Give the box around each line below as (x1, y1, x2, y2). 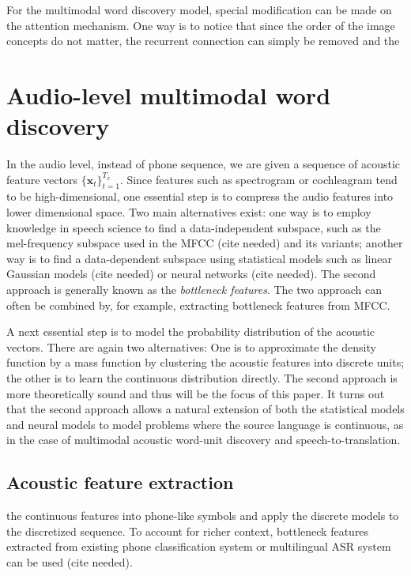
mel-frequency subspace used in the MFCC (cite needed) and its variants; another (6, 235, 403, 251)
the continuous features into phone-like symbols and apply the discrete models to (6, 507, 399, 524)
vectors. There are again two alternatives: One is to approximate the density (6, 338, 376, 355)
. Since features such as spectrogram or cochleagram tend (119, 171, 398, 187)
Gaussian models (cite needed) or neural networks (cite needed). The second (6, 265, 376, 282)
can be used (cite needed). (6, 553, 133, 570)
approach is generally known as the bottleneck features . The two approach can (6, 281, 383, 298)
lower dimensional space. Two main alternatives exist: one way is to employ (6, 204, 371, 220)
